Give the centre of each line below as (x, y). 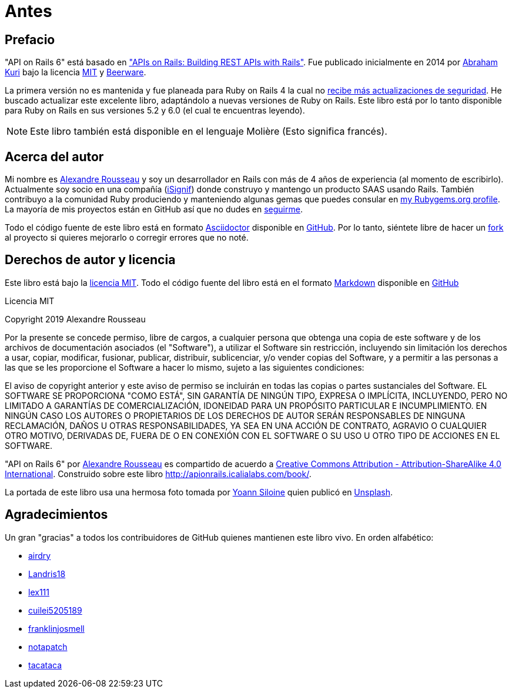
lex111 (39, 592)
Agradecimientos (56, 515)
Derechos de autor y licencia (90, 260)
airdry (40, 555)
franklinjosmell (56, 628)
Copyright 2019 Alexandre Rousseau (75, 319)
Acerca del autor (54, 156)
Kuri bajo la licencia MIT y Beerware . (76, 72)
